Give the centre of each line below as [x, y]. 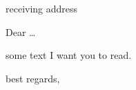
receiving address [42, 8]
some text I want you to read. [69, 55]
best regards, [33, 78]
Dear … [21, 31]
